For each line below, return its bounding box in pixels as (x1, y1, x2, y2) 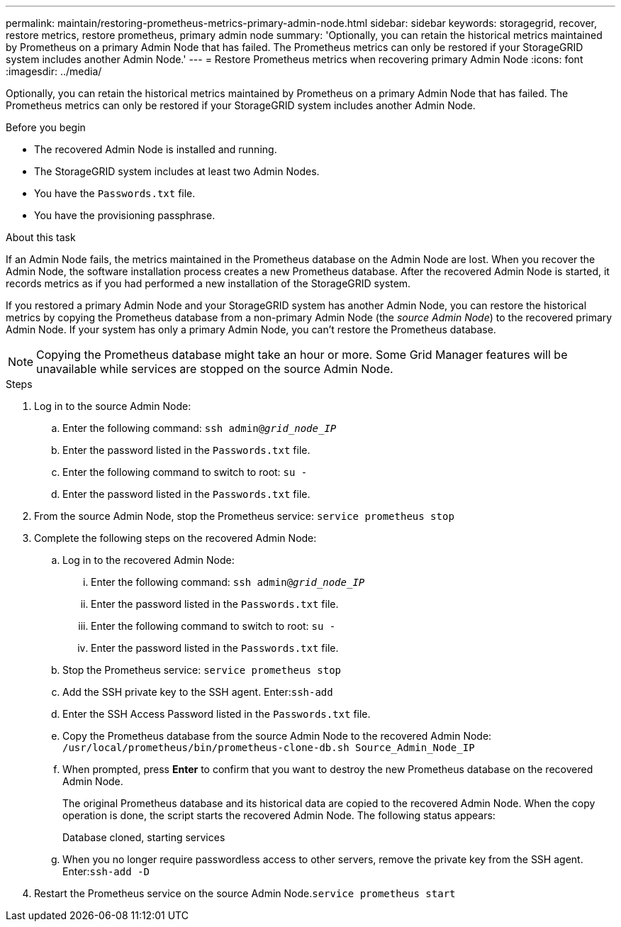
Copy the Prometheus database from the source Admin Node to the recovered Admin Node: (62, 730, 492, 742)
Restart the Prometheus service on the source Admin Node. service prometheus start (34, 887, 456, 899)
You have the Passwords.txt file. (34, 187, 196, 199)
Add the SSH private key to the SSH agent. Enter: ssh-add (62, 686, 333, 698)
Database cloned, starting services (62, 831, 225, 843)
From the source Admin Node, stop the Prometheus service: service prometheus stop (34, 510, 454, 522)
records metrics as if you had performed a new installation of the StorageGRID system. (6, 277, 411, 289)
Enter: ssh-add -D (62, 865, 150, 877)
